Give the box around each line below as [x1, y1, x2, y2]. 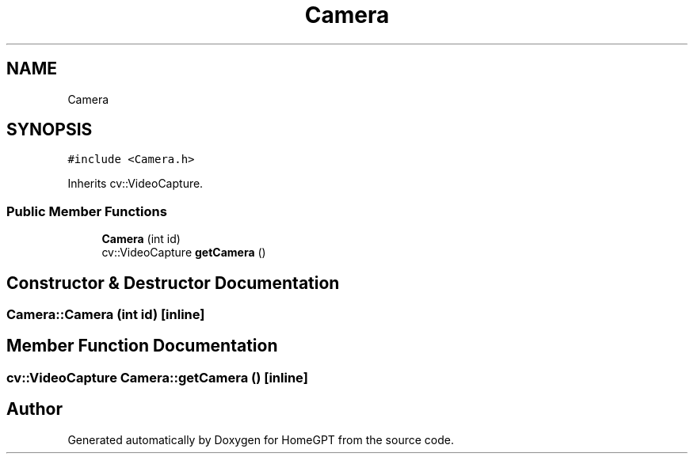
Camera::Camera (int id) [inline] [6, 306, 205, 323]
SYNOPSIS [6, 120, 93, 140]
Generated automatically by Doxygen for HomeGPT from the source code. [67, 432, 454, 447]
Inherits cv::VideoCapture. [67, 177, 204, 191]
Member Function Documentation [6, 336, 278, 356]
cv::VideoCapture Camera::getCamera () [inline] [6, 369, 308, 386]
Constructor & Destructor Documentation [6, 272, 340, 293]
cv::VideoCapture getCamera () [101, 245, 266, 260]
